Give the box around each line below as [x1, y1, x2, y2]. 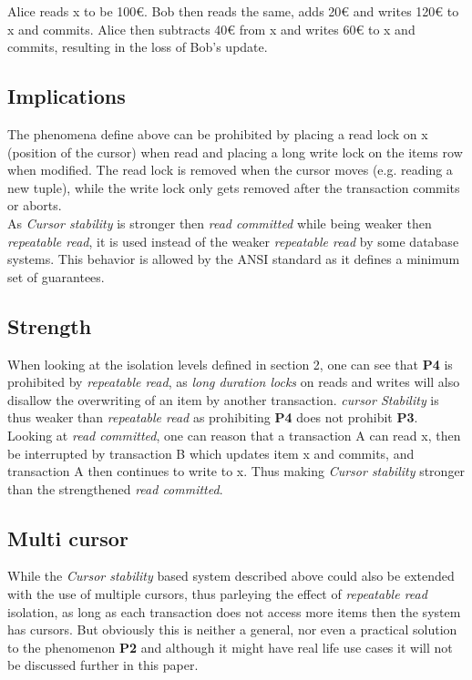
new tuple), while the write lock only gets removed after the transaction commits [7, 178, 460, 197]
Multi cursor [7, 523, 128, 552]
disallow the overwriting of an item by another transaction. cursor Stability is [7, 390, 439, 409]
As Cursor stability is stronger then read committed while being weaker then [7, 213, 432, 232]
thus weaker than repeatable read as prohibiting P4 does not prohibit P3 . [7, 408, 418, 427]
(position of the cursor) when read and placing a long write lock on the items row [7, 142, 463, 161]
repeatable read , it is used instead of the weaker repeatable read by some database [7, 231, 459, 250]
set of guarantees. [7, 267, 105, 286]
